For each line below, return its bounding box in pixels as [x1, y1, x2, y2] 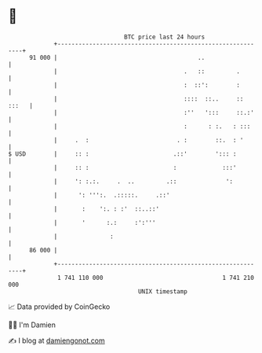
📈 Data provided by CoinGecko [8, 302, 111, 311]
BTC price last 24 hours [124, 33, 206, 41]
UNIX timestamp [137, 287, 188, 296]
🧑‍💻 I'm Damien [8, 320, 56, 329]
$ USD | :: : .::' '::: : [8, 149, 237, 158]
